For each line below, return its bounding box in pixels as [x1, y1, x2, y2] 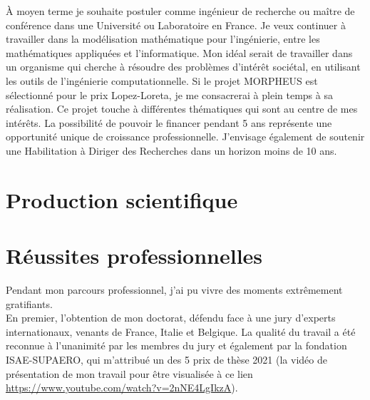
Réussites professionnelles [6, 241, 263, 270]
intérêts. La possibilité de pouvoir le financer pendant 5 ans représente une [6, 115, 332, 130]
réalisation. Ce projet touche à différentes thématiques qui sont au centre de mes [6, 101, 358, 116]
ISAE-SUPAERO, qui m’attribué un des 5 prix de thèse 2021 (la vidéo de [6, 352, 327, 366]
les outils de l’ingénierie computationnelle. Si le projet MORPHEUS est [6, 73, 318, 88]
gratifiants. [6, 296, 53, 311]
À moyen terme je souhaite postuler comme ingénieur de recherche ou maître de [6, 4, 355, 18]
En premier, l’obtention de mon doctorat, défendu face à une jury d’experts [6, 310, 336, 325]
